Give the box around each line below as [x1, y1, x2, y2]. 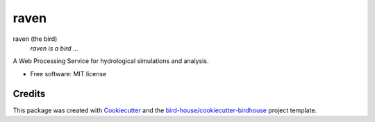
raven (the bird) [12, 35, 58, 43]
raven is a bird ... [30, 44, 79, 52]
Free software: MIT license [30, 69, 107, 78]
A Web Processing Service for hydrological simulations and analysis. [12, 57, 209, 65]
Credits [12, 87, 46, 100]
